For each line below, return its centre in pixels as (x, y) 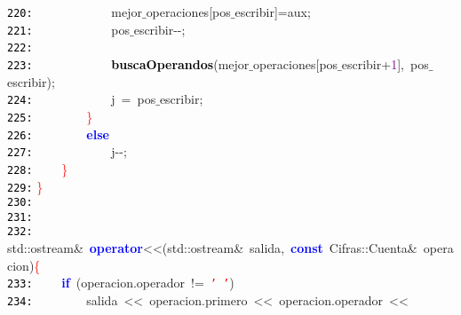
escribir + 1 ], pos (385, 63)
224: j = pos (82, 99)
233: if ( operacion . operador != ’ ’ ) (121, 283)
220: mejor (75, 12)
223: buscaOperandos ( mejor (128, 63)
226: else (58, 134)
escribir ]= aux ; (273, 12)
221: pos (68, 29)
